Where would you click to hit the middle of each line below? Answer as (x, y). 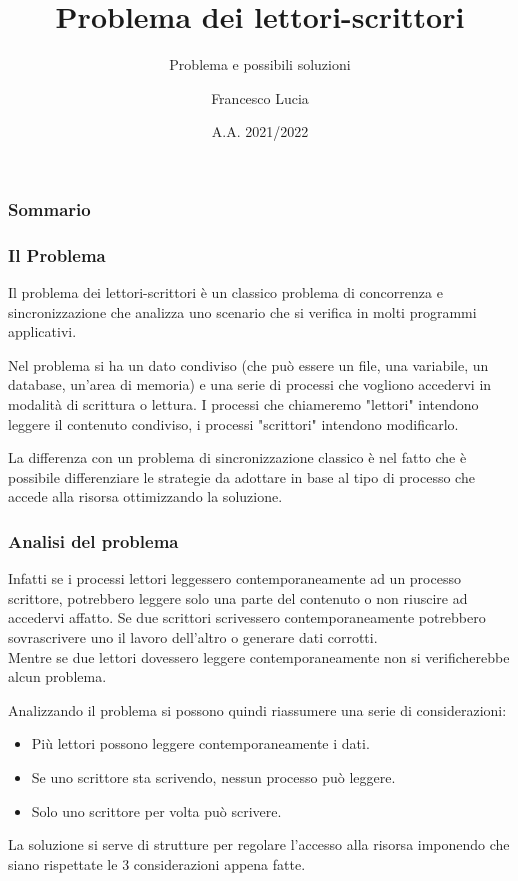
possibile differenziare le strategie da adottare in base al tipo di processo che (241, 476)
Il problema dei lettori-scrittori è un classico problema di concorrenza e (225, 292)
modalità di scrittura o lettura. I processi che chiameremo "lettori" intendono (243, 404)
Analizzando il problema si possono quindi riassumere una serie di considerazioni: (257, 709)
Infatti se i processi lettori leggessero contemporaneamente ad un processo (234, 578)
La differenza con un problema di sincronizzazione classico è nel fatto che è (237, 457)
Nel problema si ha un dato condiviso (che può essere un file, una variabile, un (248, 364)
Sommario (49, 208)
